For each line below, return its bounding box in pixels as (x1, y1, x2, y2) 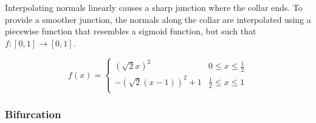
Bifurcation (5, 106, 61, 121)
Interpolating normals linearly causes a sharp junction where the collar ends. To (5, 1, 303, 13)
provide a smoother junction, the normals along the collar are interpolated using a (5, 13, 311, 25)
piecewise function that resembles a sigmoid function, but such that (5, 25, 256, 37)
